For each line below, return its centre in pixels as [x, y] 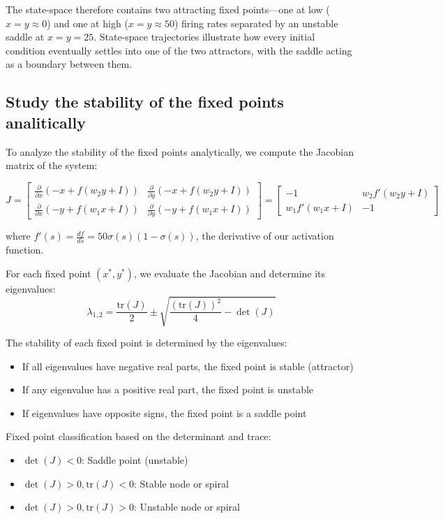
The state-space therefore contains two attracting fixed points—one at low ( [168, 9]
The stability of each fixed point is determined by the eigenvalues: [147, 343]
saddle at [25, 37]
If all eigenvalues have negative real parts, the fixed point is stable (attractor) [188, 366]
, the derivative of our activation [265, 236]
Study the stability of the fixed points [145, 102]
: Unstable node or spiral [187, 507]
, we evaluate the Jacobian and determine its [230, 273]
